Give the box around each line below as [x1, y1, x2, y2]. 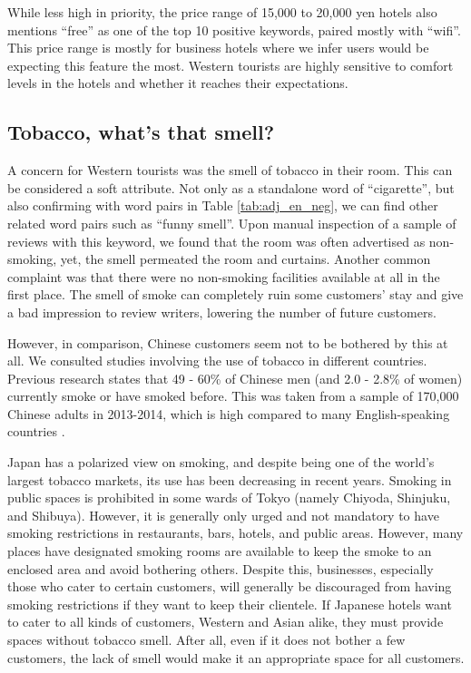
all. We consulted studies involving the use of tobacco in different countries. [7, 351, 427, 370]
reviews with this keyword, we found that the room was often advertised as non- [7, 231, 455, 250]
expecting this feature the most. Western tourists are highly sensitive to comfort [7, 55, 454, 74]
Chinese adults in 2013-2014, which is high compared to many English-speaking [7, 404, 450, 423]
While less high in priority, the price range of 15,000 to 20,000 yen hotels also [7, 3, 437, 21]
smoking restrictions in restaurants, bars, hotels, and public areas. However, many [7, 523, 464, 542]
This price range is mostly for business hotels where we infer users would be [7, 38, 429, 57]
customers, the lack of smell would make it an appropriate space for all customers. [7, 648, 465, 667]
